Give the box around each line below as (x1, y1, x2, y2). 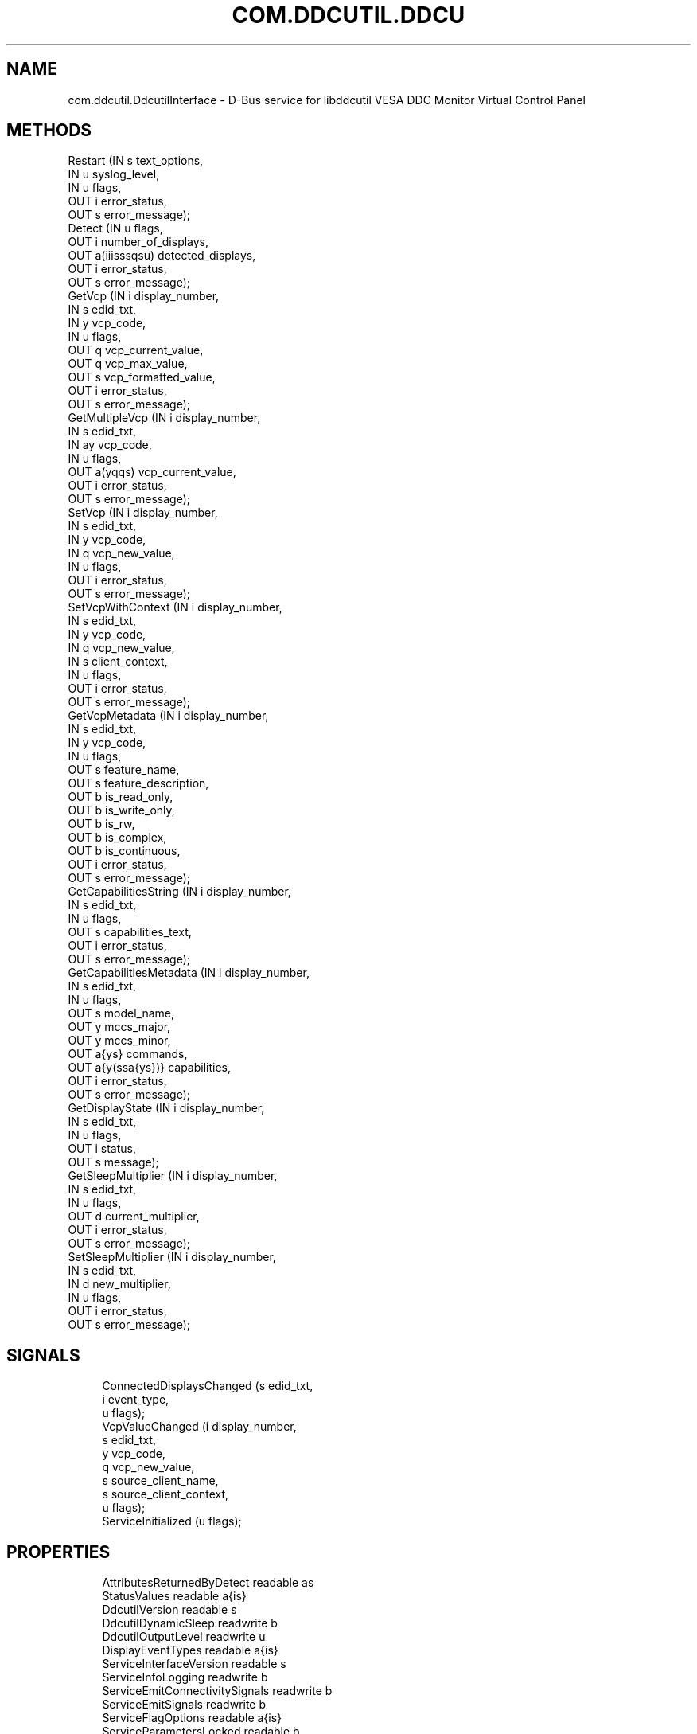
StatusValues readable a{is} (102, 1589, 247, 1603)
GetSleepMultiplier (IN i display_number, (68, 1169, 278, 1183)
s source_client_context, (102, 1487, 229, 1502)
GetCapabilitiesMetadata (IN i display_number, (68, 966, 310, 980)
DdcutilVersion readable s (102, 1603, 237, 1617)
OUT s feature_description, (68, 776, 209, 791)
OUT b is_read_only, (68, 790, 173, 804)
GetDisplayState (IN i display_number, (68, 1101, 265, 1115)
